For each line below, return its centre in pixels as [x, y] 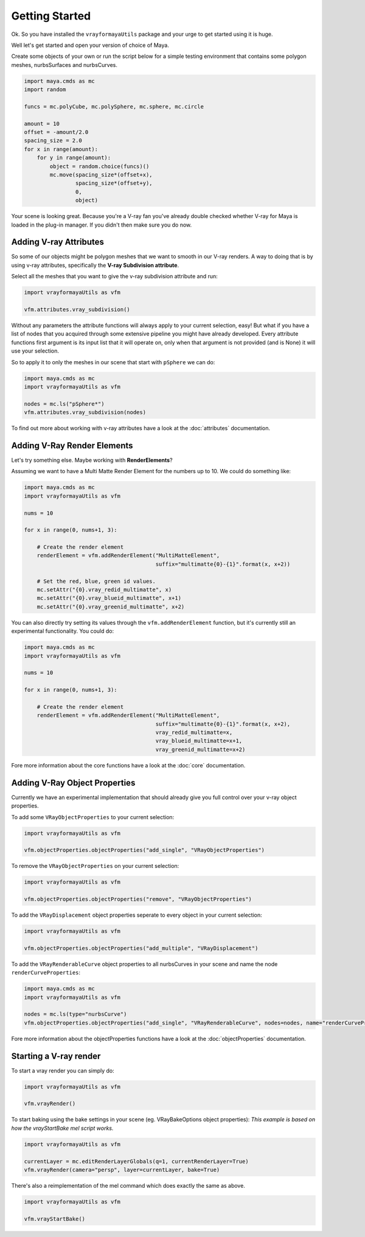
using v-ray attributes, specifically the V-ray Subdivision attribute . [95, 265]
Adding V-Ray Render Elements [72, 446]
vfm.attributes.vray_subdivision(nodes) [85, 412]
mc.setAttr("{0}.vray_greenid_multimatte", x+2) [111, 607]
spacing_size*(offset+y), [114, 183]
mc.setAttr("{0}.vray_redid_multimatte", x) [104, 590]
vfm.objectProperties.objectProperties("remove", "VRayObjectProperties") [138, 899]
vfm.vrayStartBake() [54, 1219]
